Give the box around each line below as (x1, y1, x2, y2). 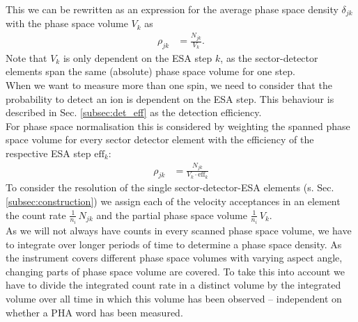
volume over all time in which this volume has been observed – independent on (6, 291, 342, 305)
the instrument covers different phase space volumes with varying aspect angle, (6, 250, 343, 265)
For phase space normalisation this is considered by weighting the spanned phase (6, 118, 350, 133)
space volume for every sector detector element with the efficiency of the (6, 132, 314, 147)
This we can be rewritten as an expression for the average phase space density (6, 2, 338, 16)
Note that (6, 50, 47, 65)
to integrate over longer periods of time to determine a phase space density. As (6, 236, 342, 251)
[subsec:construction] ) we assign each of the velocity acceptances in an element (6, 193, 341, 208)
